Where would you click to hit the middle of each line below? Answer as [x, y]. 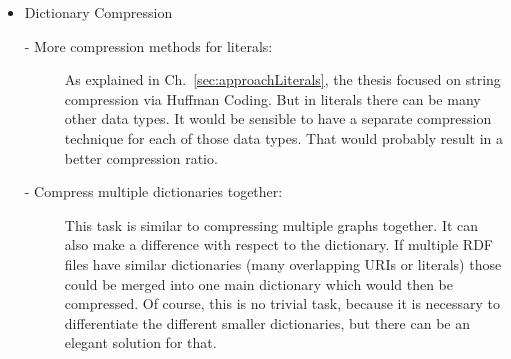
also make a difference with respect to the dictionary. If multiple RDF [279, 244]
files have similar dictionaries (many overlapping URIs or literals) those [283, 263]
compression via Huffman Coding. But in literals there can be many [272, 98]
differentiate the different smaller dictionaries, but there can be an [267, 322]
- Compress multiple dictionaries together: [153, 191]
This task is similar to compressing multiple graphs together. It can [271, 224]
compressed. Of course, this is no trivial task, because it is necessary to [282, 303]
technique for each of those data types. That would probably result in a [284, 137]
